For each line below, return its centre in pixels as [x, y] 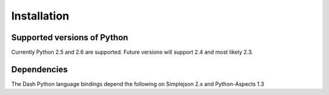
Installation [40, 16]
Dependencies [40, 69]
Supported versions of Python [70, 37]
